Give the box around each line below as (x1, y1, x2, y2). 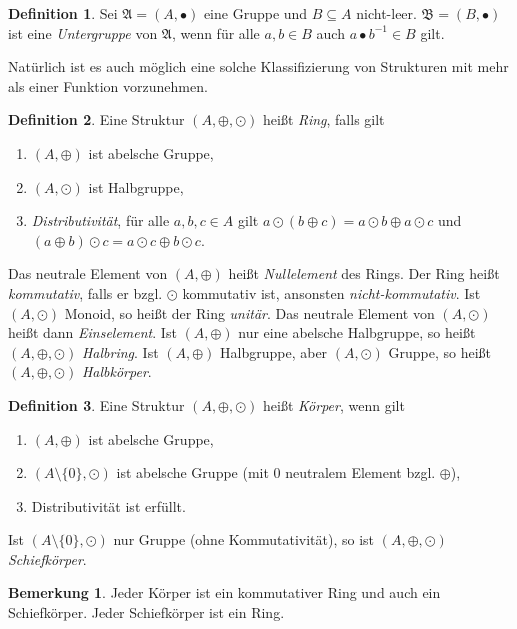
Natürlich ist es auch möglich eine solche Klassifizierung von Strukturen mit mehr (8, 56, 509, 77)
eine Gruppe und (203, 3, 308, 23)
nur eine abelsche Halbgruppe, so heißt (238, 322, 476, 343)
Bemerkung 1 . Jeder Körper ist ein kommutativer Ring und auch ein (8, 582, 441, 603)
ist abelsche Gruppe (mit (116, 462, 269, 483)
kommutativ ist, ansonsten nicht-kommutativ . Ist (182, 282, 481, 303)
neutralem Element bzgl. (285, 462, 436, 483)
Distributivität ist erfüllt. (31, 495, 186, 516)
